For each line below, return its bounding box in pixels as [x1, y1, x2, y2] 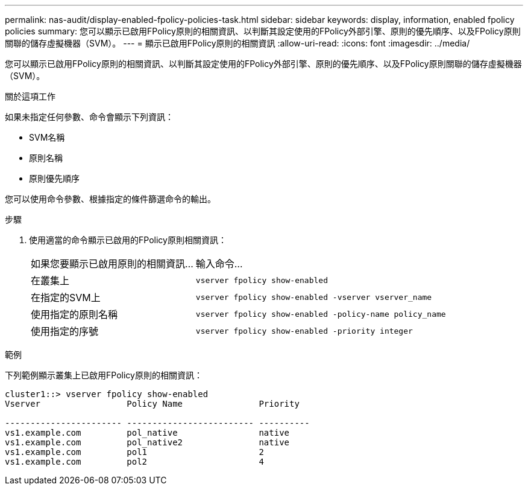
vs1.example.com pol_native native [5, 428, 290, 437]
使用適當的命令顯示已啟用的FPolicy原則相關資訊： [29, 235, 227, 245]
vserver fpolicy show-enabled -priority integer [195, 326, 413, 336]
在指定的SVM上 [31, 291, 101, 304]
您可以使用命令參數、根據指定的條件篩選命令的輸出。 [5, 194, 216, 204]
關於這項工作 [5, 91, 55, 101]
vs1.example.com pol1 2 [5, 447, 264, 457]
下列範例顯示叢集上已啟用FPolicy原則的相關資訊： [5, 370, 203, 380]
